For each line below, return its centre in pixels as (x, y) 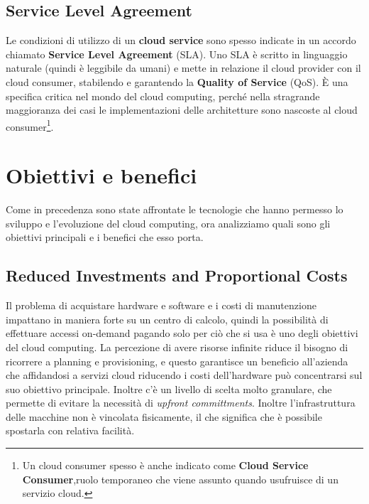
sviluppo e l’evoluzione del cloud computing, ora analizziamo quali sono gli (168, 223)
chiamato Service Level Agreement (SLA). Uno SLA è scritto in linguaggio (177, 54)
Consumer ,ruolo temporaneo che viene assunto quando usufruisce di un (180, 479)
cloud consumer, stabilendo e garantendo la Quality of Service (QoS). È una (177, 81)
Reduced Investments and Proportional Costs (177, 275)
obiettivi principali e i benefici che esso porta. (105, 237)
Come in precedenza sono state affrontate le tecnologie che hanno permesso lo (175, 209)
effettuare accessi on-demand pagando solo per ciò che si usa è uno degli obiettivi (182, 333)
